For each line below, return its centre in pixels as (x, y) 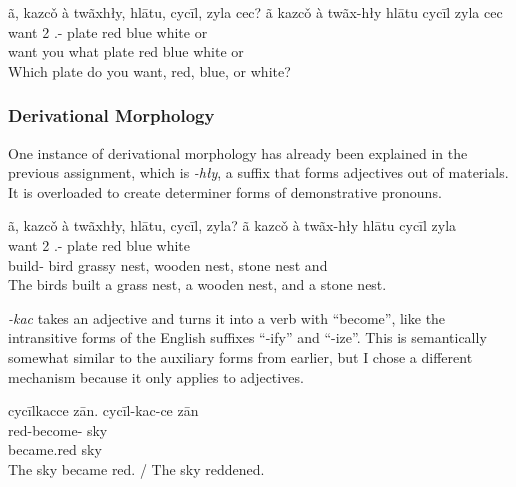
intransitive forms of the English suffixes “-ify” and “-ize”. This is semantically (247, 337)
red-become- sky (58, 429)
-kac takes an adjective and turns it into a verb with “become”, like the (227, 317)
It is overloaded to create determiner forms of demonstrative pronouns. (225, 191)
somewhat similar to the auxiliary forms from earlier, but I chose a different (240, 356)
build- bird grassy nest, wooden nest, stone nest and (168, 264)
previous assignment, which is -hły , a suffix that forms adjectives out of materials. (258, 172)
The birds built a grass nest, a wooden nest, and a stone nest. (197, 284)
